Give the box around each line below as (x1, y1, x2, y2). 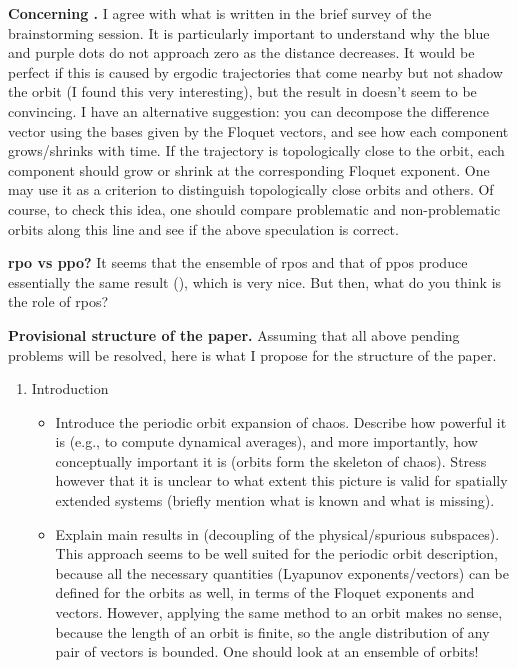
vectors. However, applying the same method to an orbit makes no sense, (55, 602, 503, 623)
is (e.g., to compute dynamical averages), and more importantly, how (55, 431, 478, 452)
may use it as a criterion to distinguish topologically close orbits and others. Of (8, 179, 494, 200)
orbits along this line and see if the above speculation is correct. (8, 218, 399, 239)
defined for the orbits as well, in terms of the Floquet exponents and (55, 582, 475, 603)
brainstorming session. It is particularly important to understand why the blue (8, 22, 490, 43)
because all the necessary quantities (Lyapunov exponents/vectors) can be (55, 562, 509, 583)
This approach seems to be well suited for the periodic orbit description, (55, 543, 498, 564)
